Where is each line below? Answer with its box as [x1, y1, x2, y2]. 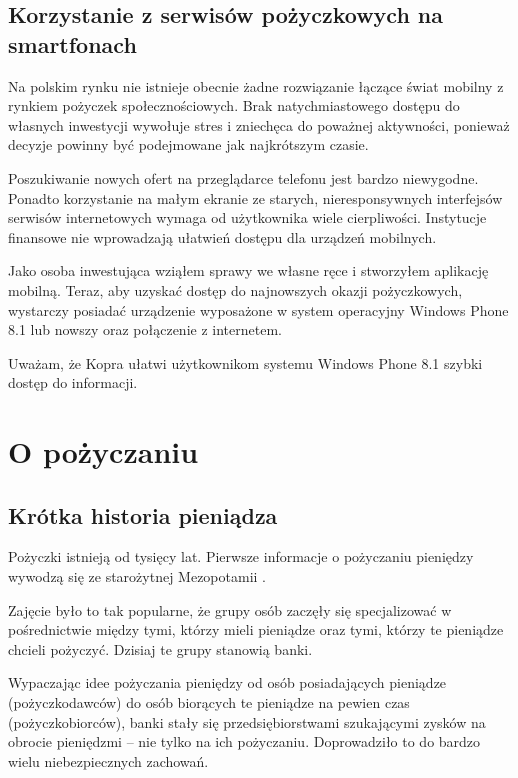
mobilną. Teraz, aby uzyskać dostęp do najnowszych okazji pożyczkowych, [8, 279, 463, 300]
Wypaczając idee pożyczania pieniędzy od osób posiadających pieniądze [8, 672, 447, 693]
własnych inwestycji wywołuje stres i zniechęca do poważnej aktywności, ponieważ [8, 114, 510, 135]
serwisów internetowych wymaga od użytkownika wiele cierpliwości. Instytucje [8, 207, 487, 228]
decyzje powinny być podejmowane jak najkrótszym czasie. [8, 134, 369, 155]
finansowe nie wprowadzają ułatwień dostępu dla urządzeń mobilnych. [8, 226, 437, 247]
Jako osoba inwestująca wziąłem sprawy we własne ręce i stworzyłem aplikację [8, 260, 489, 281]
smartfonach [8, 28, 137, 59]
